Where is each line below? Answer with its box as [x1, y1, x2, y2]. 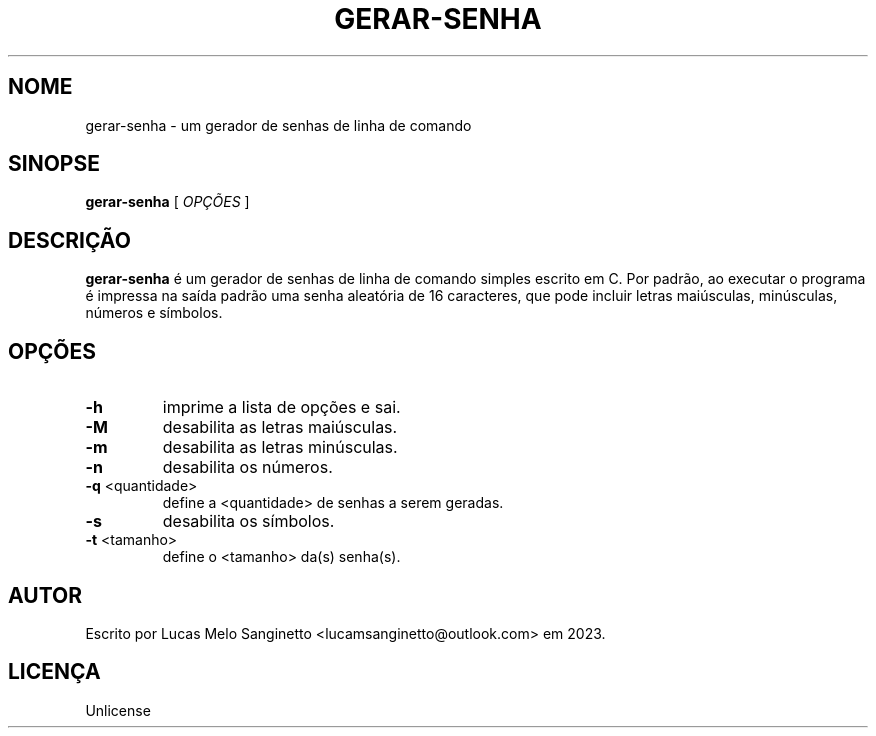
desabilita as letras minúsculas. [162, 437, 398, 458]
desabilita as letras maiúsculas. [162, 417, 398, 438]
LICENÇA [8, 659, 101, 685]
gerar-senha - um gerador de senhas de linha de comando [85, 116, 472, 134]
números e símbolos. [85, 304, 223, 322]
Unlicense [85, 701, 151, 719]
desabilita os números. [162, 457, 333, 478]
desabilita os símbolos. [162, 511, 335, 532]
